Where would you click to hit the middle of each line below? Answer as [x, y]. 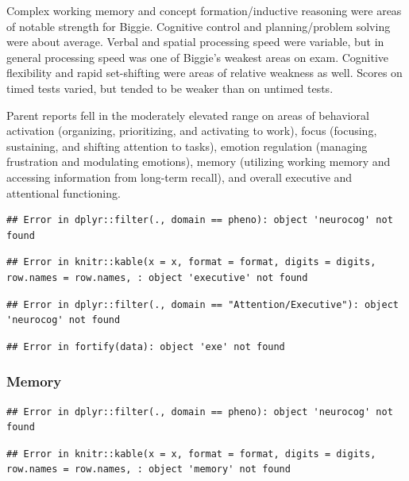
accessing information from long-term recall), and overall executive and [179, 177]
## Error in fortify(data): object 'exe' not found [146, 346]
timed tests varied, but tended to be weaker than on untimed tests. [170, 88]
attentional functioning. [64, 192]
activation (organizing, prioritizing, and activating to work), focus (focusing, [192, 131]
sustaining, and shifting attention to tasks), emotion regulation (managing [187, 146]
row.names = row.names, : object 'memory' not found [149, 469]
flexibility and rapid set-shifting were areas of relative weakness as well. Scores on [204, 73]
